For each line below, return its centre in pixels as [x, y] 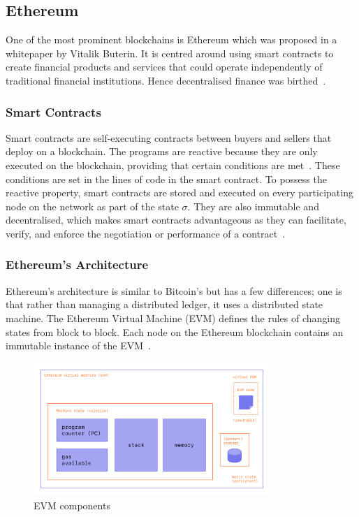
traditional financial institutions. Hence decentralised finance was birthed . [166, 80]
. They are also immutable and [253, 206]
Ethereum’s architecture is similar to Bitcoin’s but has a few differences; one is [174, 290]
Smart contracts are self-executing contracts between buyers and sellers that [169, 137]
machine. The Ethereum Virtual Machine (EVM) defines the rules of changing [173, 318]
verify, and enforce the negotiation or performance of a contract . [146, 233]
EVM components [72, 505]
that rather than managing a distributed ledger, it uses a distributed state [164, 304]
